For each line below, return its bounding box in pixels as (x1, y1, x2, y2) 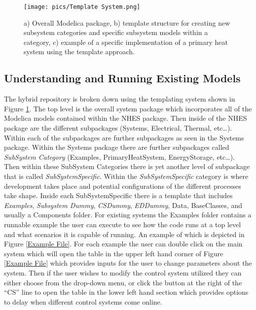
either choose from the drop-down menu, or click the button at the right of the (4, 277, 242, 287)
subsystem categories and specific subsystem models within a (24, 27, 208, 37)
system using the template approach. (24, 46, 135, 57)
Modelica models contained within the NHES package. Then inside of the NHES (4, 113, 247, 123)
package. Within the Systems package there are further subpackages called (4, 142, 229, 152)
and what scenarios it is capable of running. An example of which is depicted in (4, 229, 245, 239)
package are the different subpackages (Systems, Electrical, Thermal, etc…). (4, 123, 232, 133)
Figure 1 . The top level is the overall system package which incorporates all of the (4, 103, 252, 113)
